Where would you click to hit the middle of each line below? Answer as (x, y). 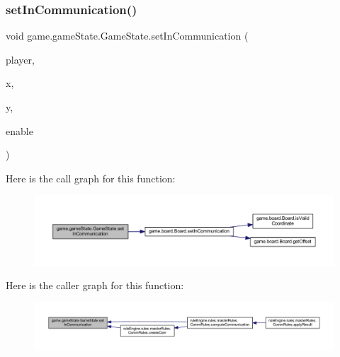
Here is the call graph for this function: (91, 178)
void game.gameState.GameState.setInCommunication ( (127, 36)
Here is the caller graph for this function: (95, 285)
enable (19, 130)
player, (20, 59)
